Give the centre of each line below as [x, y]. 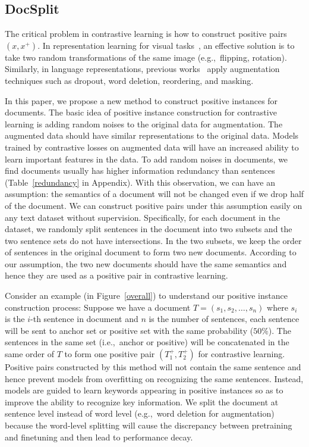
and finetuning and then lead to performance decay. [99, 437]
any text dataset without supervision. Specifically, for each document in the [143, 217]
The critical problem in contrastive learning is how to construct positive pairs [146, 34]
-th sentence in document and [84, 319]
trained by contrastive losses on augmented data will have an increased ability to [152, 147]
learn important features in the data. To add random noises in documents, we [146, 159]
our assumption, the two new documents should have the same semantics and [146, 263]
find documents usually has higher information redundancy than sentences [140, 171]
